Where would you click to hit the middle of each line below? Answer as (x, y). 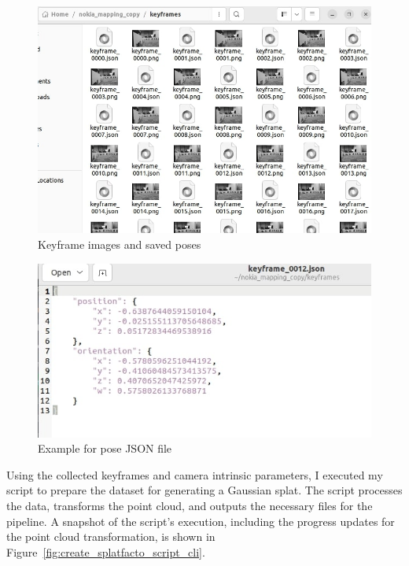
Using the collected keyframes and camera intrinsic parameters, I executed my (195, 474)
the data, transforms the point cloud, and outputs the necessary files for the (190, 506)
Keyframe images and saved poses (120, 244)
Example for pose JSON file (105, 448)
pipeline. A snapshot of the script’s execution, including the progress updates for (201, 521)
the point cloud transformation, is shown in (111, 536)
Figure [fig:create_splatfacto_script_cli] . (106, 551)
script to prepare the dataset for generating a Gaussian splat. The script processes (204, 490)
